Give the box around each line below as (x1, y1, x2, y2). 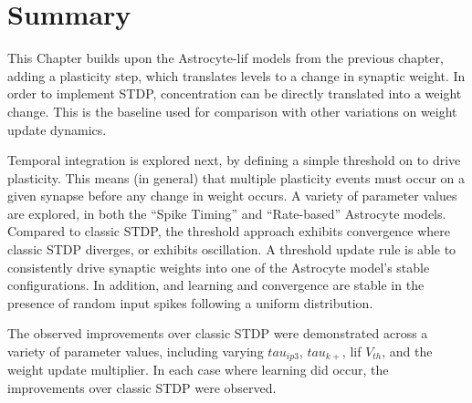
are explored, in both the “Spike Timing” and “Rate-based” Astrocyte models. (7, 203, 446, 222)
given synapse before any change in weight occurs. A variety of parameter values (7, 186, 457, 205)
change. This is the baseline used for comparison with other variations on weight (7, 101, 457, 120)
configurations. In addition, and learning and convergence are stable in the (7, 275, 425, 294)
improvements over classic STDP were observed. (7, 378, 277, 398)
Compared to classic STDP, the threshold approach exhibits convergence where (7, 222, 451, 241)
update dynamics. (7, 119, 107, 139)
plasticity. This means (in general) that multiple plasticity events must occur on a (7, 168, 466, 187)
